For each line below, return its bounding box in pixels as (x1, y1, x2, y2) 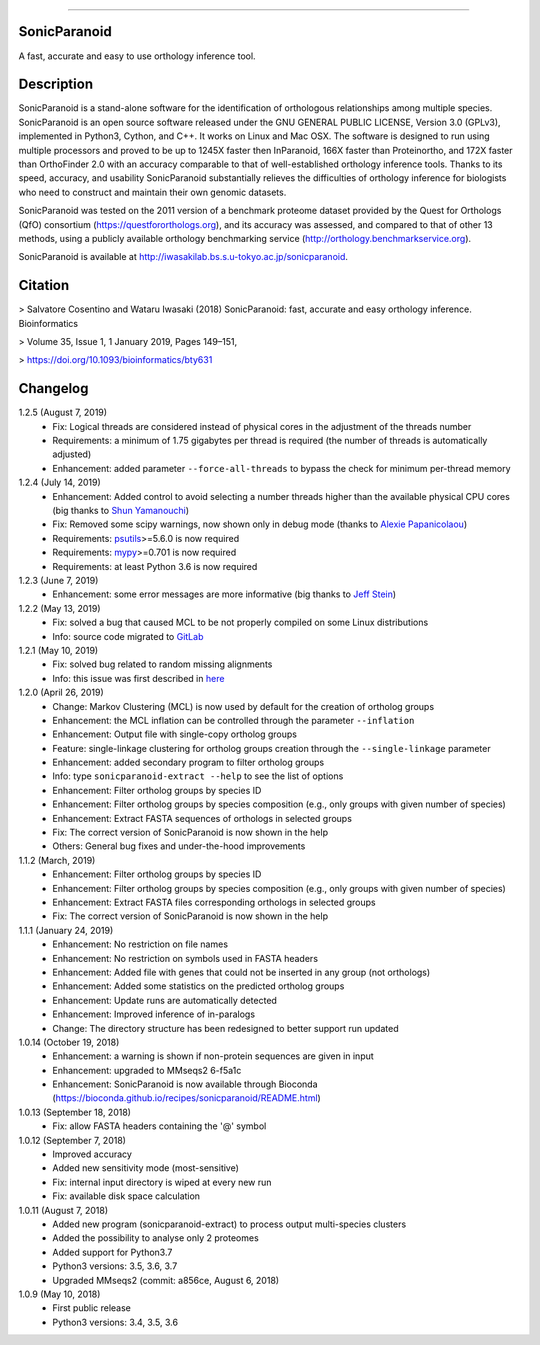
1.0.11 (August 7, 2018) (18, 1204, 109, 1216)
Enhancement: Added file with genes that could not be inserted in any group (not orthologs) (52, 966, 431, 978)
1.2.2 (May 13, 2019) (18, 602, 101, 614)
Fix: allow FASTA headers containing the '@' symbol (52, 1120, 267, 1132)
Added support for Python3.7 (52, 1246, 173, 1258)
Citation (18, 277, 70, 294)
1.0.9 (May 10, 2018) (18, 1288, 101, 1300)
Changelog (18, 380, 89, 397)
